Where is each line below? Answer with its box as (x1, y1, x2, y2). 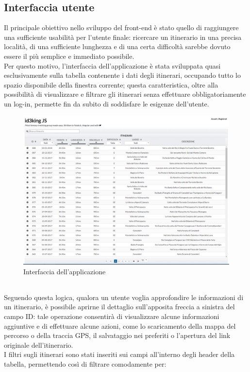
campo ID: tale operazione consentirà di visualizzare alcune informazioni (4, 311, 219, 321)
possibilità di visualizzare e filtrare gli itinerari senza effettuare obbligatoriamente (4, 89, 246, 99)
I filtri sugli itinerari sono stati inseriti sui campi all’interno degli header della (4, 349, 235, 359)
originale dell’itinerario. (4, 339, 73, 350)
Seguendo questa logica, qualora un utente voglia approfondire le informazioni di (4, 292, 244, 302)
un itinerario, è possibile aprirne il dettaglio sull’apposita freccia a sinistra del (4, 301, 235, 312)
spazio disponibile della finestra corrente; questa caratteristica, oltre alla (4, 79, 218, 89)
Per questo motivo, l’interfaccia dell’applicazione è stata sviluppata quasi (4, 60, 221, 71)
